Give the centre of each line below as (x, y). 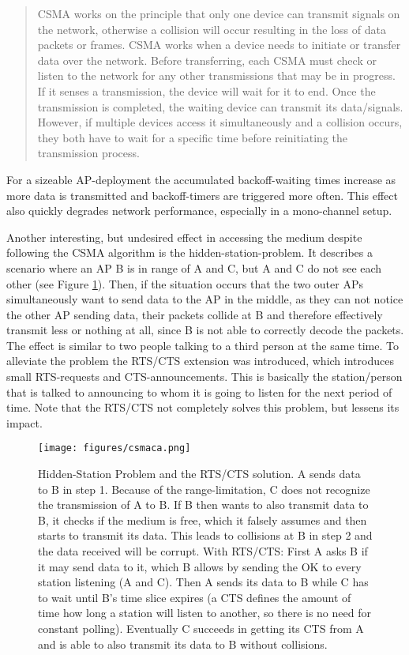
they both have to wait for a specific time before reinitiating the (192, 137)
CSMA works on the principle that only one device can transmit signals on (219, 13)
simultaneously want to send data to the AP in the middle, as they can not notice (205, 299)
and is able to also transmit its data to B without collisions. (183, 644)
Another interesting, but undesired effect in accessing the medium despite (184, 237)
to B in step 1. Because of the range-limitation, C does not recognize (204, 489)
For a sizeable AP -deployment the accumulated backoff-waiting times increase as (201, 179)
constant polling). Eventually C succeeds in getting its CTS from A (201, 629)
